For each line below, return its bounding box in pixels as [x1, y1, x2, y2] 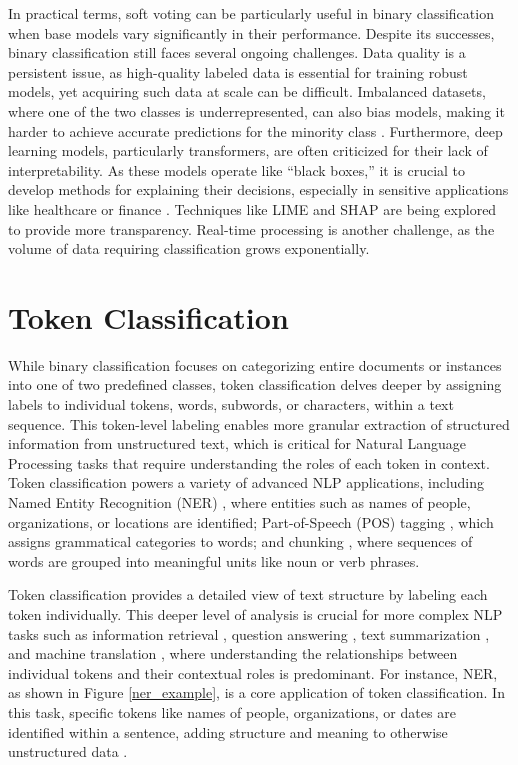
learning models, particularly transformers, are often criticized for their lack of [8, 140, 488, 161]
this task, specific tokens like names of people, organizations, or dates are [8, 701, 456, 722]
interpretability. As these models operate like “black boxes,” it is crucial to [8, 159, 466, 180]
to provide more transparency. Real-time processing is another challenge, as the [8, 218, 495, 239]
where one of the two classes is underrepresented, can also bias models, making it [8, 100, 505, 121]
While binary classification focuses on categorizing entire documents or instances [8, 354, 502, 375]
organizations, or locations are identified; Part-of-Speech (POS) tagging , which [8, 511, 494, 532]
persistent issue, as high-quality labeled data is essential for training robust [8, 61, 468, 82]
